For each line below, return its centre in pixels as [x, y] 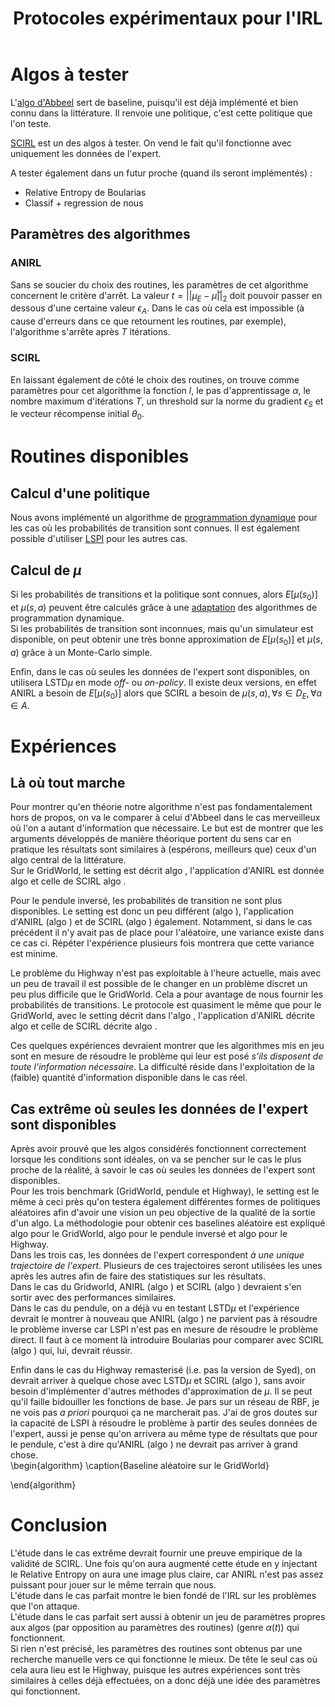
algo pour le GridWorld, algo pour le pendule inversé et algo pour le [149, 1234]
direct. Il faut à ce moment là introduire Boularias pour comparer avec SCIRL [167, 1340]
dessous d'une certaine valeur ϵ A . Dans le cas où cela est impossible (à [157, 309]
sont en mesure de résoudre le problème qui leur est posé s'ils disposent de [167, 1056]
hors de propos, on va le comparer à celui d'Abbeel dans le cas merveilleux [165, 818]
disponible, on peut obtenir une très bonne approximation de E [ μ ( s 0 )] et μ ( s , [166, 640]
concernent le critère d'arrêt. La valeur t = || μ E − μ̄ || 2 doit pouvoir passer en [166, 296]
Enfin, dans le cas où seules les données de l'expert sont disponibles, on [160, 671]
